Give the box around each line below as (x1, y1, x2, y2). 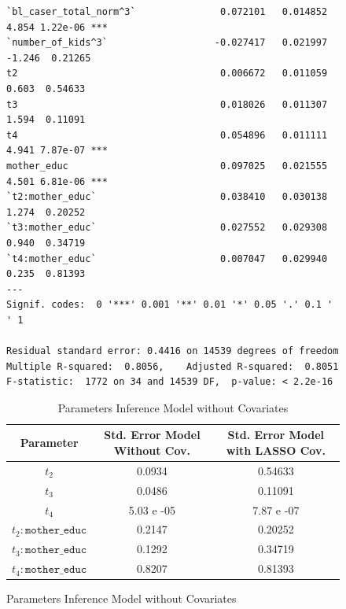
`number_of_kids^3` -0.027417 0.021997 (6, 37, 328, 49)
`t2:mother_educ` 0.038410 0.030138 (6, 191, 328, 203)
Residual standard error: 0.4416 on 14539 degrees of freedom (6, 345, 339, 357)
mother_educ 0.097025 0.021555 (6, 160, 328, 172)
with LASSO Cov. (226, 442, 326, 459)
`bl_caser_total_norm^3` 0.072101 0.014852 (6, 6, 328, 17)
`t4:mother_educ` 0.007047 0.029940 (6, 253, 328, 264)
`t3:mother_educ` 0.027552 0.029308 (6, 222, 328, 234)
